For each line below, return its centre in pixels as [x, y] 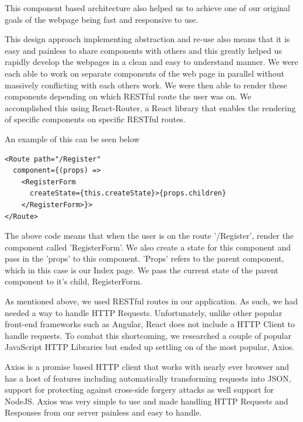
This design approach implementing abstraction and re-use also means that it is [147, 39]
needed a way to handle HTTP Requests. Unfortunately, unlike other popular [144, 312]
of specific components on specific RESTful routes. [95, 119]
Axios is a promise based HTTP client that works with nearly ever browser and [147, 367]
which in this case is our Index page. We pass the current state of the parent [142, 270]
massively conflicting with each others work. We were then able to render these [146, 85]
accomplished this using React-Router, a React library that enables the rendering [150, 107]
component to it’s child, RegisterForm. [74, 281]
